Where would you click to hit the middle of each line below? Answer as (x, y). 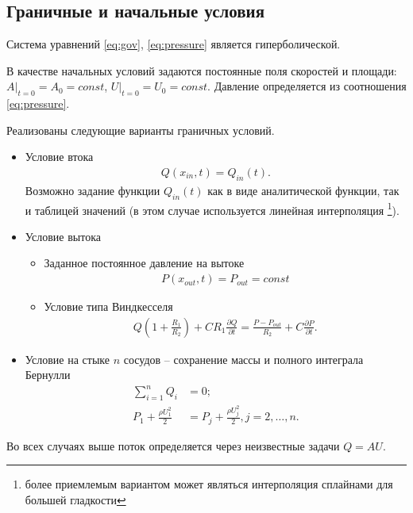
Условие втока (59, 157)
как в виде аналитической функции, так (303, 190)
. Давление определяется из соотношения (307, 86)
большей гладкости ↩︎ (75, 499)
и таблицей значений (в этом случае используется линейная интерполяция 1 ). (212, 209)
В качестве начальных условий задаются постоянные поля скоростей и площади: (202, 70)
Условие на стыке (67, 359)
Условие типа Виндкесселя (108, 306)
